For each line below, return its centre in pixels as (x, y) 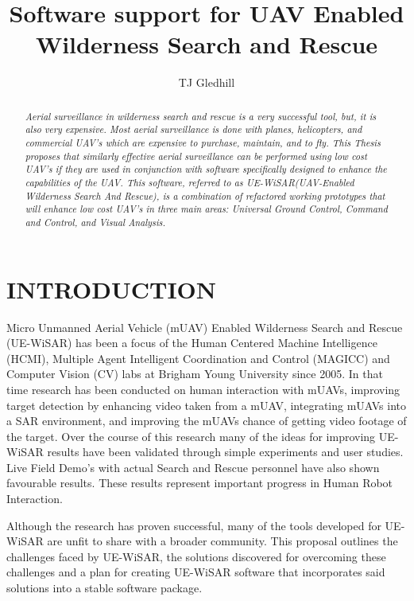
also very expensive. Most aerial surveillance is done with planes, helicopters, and (193, 129)
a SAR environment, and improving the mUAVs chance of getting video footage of (207, 421)
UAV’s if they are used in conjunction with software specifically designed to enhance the (206, 169)
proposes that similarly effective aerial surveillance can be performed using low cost (196, 156)
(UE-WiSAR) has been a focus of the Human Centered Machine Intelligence (192, 343)
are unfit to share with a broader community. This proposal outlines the (222, 541)
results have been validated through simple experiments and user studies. (225, 452)
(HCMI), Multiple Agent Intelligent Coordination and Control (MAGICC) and (198, 358)
